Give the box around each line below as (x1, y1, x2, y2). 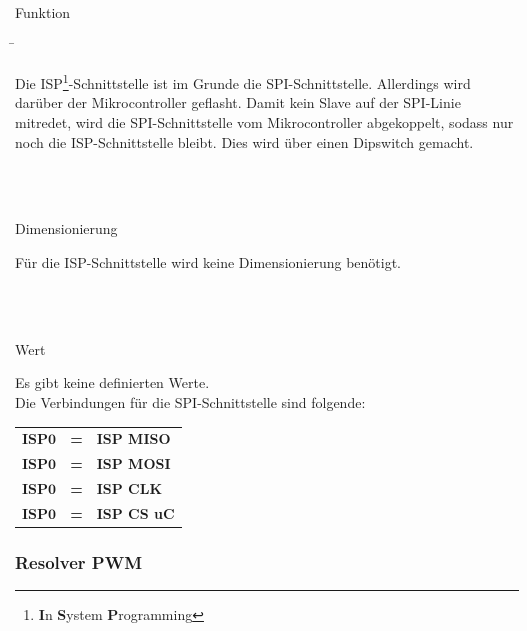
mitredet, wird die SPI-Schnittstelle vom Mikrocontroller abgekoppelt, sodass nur (15, 112, 514, 133)
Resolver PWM (15, 549, 143, 574)
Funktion (15, 2, 71, 22)
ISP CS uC (96, 502, 175, 523)
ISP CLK (96, 478, 163, 498)
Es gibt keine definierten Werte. (15, 372, 210, 393)
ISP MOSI (96, 453, 171, 474)
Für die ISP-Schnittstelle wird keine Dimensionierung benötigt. (15, 252, 401, 272)
